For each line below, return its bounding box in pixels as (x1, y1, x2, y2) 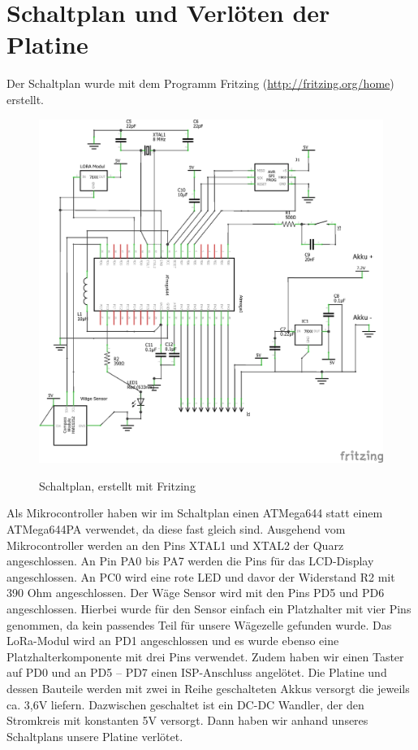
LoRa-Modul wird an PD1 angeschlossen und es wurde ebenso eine (6, 632, 339, 649)
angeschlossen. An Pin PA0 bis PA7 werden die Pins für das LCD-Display (6, 552, 374, 569)
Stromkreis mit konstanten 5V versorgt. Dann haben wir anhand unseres (6, 712, 368, 729)
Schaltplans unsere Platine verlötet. (6, 727, 183, 744)
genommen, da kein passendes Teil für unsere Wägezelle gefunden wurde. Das (6, 616, 392, 633)
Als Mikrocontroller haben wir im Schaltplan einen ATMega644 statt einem (6, 504, 383, 521)
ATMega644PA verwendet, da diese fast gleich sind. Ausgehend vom (6, 521, 346, 538)
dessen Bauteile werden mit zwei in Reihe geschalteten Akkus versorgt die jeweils (6, 679, 410, 696)
